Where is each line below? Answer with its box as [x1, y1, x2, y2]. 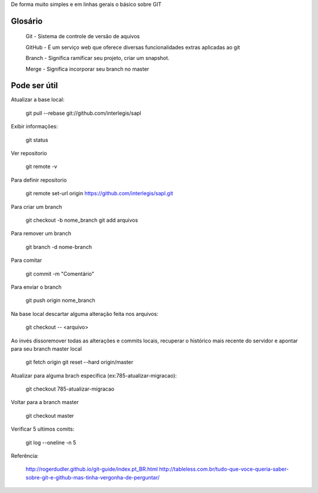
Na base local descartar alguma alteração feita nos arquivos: [11, 310, 158, 317]
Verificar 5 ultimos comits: [11, 425, 75, 432]
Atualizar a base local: [11, 96, 65, 103]
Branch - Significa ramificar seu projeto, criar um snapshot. [25, 55, 170, 62]
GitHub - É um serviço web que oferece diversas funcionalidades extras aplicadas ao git [25, 44, 240, 51]
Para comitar [11, 257, 42, 264]
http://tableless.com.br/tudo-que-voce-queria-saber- [159, 465, 289, 473]
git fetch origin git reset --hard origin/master [25, 359, 134, 366]
